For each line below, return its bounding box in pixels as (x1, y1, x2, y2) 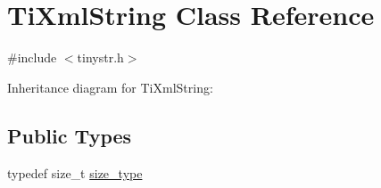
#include (7, 48, 57, 67)
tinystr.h (77, 48, 124, 67)
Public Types (7, 121, 132, 149)
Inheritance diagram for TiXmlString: (7, 78, 213, 96)
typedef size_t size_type (7, 163, 143, 182)
